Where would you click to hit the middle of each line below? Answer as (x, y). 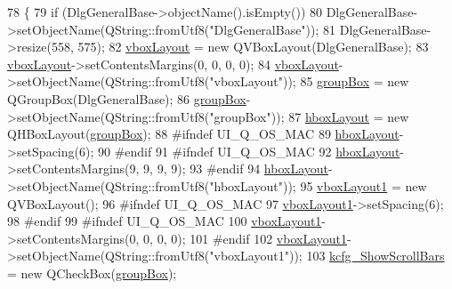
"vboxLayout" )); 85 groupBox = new (309, 81)
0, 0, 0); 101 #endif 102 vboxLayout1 (245, 238)
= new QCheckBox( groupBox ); (92, 273)
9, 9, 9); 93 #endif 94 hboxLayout (236, 169)
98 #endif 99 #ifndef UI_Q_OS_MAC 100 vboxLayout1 (165, 221)
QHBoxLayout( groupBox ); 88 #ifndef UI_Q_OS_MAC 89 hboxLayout (203, 134)
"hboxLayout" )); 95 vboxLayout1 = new (318, 185)
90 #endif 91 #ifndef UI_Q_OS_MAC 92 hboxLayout (249, 151)
